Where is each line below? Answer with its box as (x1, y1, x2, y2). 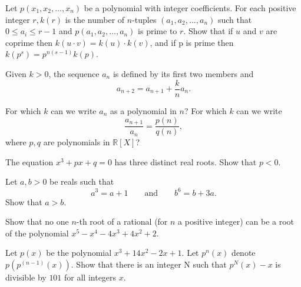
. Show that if (183, 25, 233, 37)
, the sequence (48, 67, 100, 79)
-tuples (132, 13, 157, 25)
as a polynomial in (110, 104, 177, 116)
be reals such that (49, 175, 114, 188)
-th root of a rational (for (76, 215, 168, 228)
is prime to (138, 25, 177, 37)
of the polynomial (5, 226, 69, 239)
